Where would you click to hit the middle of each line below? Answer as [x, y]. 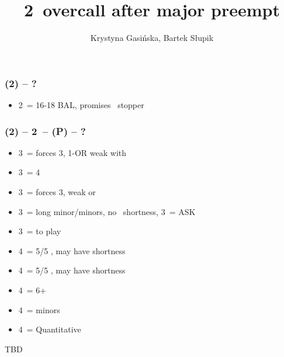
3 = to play [40, 231]
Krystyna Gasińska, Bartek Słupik [152, 38]
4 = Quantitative [50, 329]
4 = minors [39, 309]
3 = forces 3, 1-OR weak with [72, 152]
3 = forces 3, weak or [57, 192]
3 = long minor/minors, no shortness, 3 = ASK [107, 211]
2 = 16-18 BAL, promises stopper [81, 105]
